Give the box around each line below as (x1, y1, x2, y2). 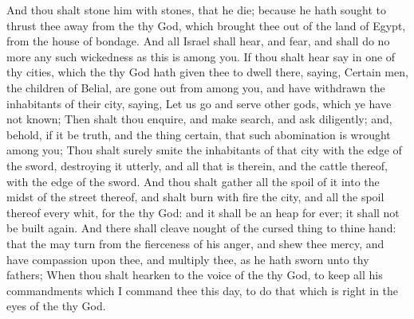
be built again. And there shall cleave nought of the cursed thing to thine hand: (6, 220, 396, 236)
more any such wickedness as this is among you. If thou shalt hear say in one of (6, 48, 396, 64)
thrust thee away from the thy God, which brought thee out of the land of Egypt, (6, 17, 406, 33)
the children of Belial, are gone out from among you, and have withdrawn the (6, 79, 385, 95)
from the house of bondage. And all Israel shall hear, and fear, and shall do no (6, 33, 390, 49)
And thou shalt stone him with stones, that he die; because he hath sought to (6, 2, 387, 18)
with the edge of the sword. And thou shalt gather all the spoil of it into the (6, 173, 380, 189)
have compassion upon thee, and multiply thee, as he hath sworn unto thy (6, 251, 369, 267)
